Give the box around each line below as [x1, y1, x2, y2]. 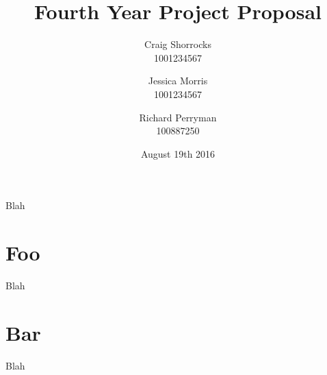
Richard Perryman [139, 110, 217, 124]
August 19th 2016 [140, 146, 215, 160]
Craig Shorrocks [144, 37, 211, 51]
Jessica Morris [148, 73, 208, 88]
